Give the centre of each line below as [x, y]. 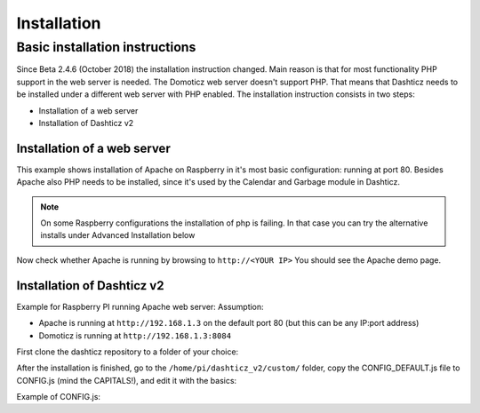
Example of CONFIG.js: [59, 397]
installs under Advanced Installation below [118, 235]
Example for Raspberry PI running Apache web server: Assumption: [140, 306]
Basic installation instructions [106, 47]
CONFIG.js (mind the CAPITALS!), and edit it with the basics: [127, 380]
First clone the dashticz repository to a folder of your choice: [128, 352]
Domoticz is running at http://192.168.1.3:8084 [135, 335]
